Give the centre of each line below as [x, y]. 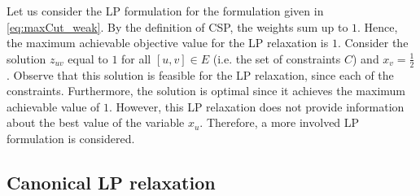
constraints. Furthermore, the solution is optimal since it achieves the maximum [206, 91]
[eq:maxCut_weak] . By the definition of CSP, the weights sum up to [177, 26]
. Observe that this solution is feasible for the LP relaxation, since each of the [200, 74]
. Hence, [378, 26]
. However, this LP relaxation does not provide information [257, 106]
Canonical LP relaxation [111, 182]
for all [136, 58]
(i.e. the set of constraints [277, 58]
